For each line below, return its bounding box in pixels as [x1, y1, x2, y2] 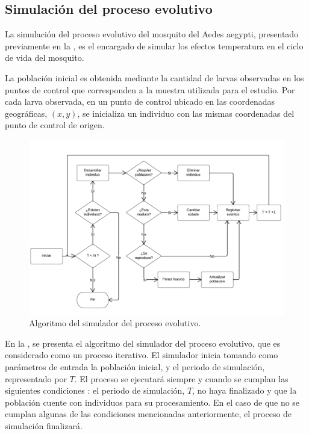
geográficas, [5, 107, 48, 119]
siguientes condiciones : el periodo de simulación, [5, 384, 185, 397]
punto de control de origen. [5, 119, 105, 131]
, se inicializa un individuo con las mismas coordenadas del [77, 107, 295, 119]
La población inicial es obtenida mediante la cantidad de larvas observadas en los [5, 71, 304, 84]
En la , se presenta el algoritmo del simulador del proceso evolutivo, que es [5, 336, 281, 349]
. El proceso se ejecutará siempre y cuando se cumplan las [74, 372, 289, 385]
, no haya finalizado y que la [192, 384, 297, 397]
